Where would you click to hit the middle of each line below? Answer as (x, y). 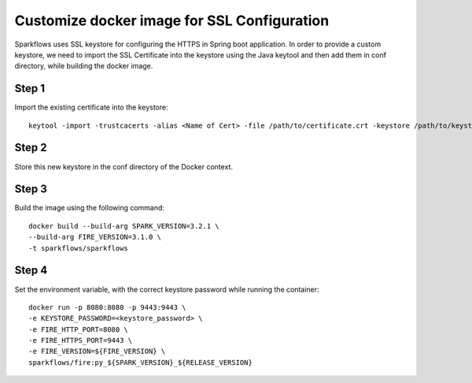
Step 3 (31, 189)
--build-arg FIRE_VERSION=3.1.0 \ (95, 237)
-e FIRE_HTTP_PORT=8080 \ (79, 329)
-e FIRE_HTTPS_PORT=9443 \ (81, 340)
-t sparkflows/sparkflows (79, 248)
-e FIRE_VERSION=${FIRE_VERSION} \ (97, 351)
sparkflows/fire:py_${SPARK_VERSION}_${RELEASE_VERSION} (141, 362)
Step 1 (30, 89)
